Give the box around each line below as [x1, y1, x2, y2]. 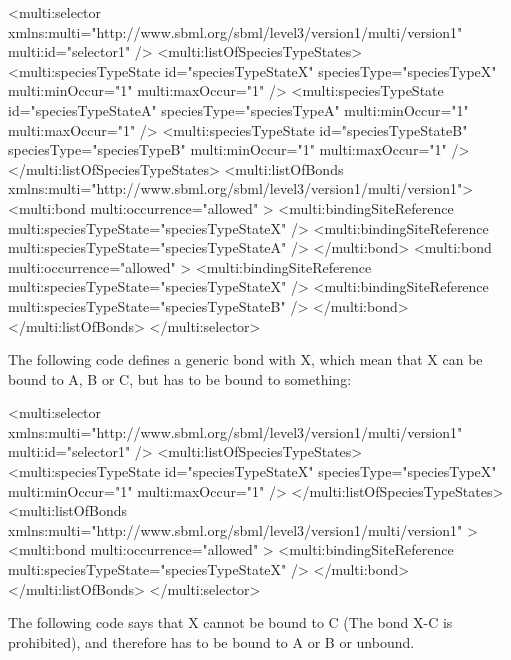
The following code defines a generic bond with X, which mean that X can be [8, 349, 483, 370]
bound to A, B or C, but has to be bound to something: [8, 368, 352, 389]
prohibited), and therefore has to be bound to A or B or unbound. [8, 631, 415, 652]
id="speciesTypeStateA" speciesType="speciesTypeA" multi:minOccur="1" [8, 99, 469, 120]
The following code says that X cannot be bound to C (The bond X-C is [8, 612, 453, 633]
